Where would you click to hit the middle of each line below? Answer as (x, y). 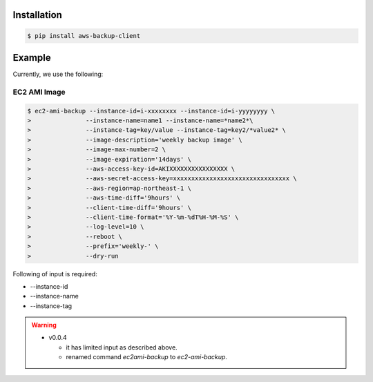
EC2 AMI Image (39, 92)
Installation (37, 15)
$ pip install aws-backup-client (84, 36)
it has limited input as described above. (122, 347)
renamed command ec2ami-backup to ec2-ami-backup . (147, 357)
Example (32, 58)
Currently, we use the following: (58, 74)
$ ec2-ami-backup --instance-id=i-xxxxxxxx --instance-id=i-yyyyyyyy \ (151, 111)
